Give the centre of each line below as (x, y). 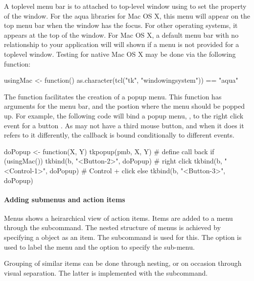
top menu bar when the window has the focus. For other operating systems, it (121, 25)
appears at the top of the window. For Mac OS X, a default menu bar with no (121, 35)
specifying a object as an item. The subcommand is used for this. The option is (123, 237)
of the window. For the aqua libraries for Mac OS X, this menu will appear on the (127, 15)
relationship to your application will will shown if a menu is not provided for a (122, 44)
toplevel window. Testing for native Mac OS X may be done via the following (120, 54)
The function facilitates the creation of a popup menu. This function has (113, 96)
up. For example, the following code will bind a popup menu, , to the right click (124, 115)
